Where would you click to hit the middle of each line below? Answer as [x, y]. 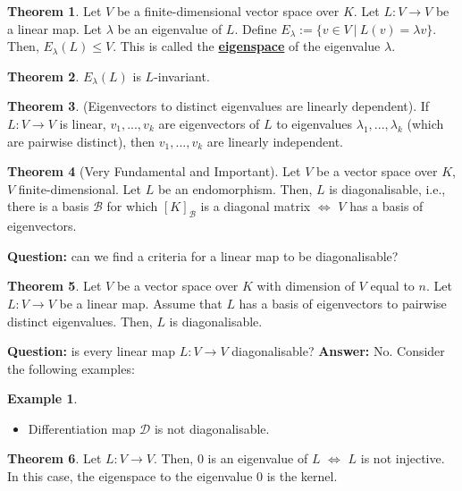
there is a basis [48, 206]
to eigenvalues [315, 123]
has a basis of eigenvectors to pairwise [343, 303]
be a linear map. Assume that [141, 303]
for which [132, 206]
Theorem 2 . [43, 76]
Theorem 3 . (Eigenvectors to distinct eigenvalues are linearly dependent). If [218, 106]
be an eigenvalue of [170, 28]
